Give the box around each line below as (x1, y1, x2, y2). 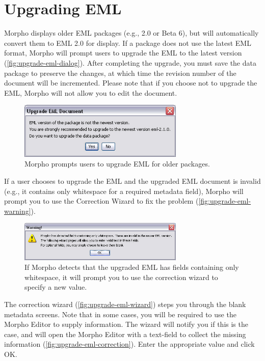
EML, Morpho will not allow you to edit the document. (4, 87, 177, 98)
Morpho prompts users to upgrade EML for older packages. (24, 158, 210, 169)
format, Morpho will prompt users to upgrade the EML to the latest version (4, 47, 242, 58)
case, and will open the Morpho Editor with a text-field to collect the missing (4, 328, 246, 339)
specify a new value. (24, 282, 87, 292)
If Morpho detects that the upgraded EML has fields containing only (24, 262, 239, 272)
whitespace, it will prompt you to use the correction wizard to (24, 271, 218, 282)
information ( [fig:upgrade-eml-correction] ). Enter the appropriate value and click (4, 339, 255, 349)
